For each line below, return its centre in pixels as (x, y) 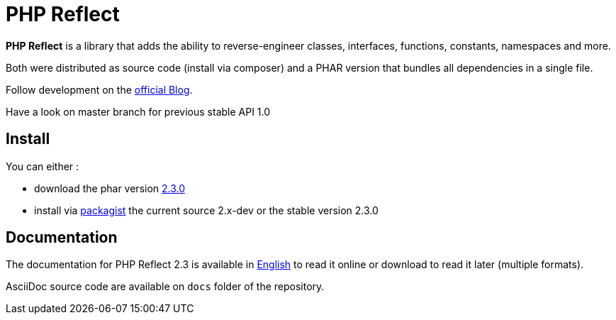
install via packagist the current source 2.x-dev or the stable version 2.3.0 (206, 210)
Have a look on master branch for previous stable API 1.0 (138, 111)
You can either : (43, 166)
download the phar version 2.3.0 (110, 188)
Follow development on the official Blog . (99, 89)
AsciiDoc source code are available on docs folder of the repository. (165, 287)
